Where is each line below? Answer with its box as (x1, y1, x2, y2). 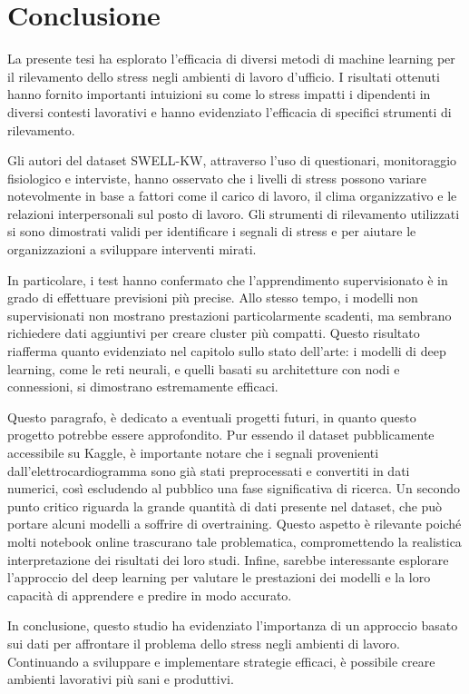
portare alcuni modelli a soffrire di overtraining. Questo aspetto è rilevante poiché (7, 514, 462, 533)
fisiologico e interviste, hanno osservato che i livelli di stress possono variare (7, 168, 427, 187)
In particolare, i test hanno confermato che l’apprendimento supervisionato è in (7, 270, 448, 289)
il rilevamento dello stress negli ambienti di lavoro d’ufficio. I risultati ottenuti (7, 66, 440, 85)
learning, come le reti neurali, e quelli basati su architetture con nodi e (7, 359, 400, 378)
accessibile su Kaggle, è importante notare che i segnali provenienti (7, 443, 379, 461)
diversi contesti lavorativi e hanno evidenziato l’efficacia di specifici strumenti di (7, 102, 452, 121)
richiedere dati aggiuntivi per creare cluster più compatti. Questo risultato (7, 323, 420, 342)
